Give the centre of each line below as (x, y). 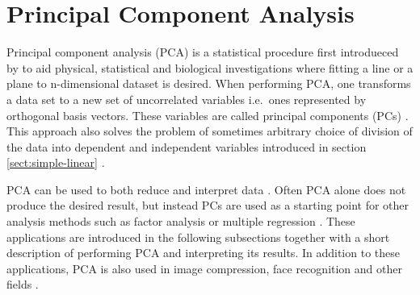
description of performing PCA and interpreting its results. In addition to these (203, 253)
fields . (23, 284)
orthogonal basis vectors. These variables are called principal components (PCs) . (208, 115)
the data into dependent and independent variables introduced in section (187, 146)
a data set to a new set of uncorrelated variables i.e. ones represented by (187, 99)
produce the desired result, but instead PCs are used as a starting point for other (208, 205)
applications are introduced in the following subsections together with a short (198, 237)
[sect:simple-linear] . (56, 162)
